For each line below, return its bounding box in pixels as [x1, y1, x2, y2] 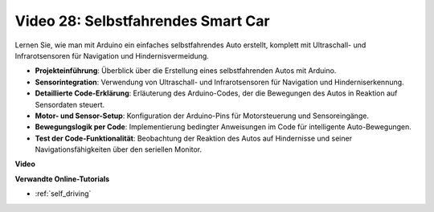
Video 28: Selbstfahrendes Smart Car [14, 12, 270, 30]
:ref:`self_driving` [35, 189, 92, 198]
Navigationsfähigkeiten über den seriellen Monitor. [35, 145, 203, 154]
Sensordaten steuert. [35, 100, 105, 109]
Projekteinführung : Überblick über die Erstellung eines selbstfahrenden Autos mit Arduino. [35, 66, 337, 75]
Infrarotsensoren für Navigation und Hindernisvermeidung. [14, 51, 209, 60]
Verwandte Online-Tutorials [14, 173, 110, 184]
